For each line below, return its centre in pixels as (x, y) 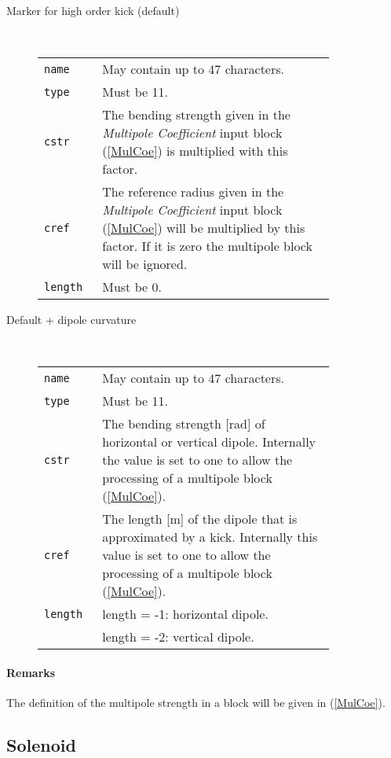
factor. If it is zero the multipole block (207, 246)
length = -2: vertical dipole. (178, 637)
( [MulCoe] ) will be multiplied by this (204, 228)
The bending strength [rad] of (184, 424)
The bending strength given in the (196, 115)
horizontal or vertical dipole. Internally (209, 442)
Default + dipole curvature (71, 320)
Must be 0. (132, 287)
